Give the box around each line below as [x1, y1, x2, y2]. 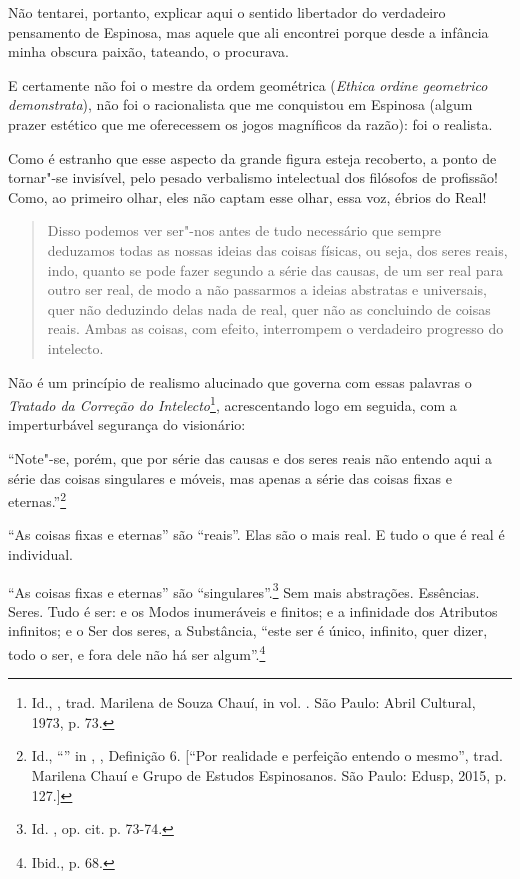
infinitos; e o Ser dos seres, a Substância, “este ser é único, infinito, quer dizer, [8, 620, 488, 641]
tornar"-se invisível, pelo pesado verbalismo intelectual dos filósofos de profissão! [8, 167, 498, 188]
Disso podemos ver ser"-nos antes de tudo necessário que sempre [47, 220, 441, 241]
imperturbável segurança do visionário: [8, 414, 246, 435]
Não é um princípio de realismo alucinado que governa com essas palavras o [8, 371, 472, 392]
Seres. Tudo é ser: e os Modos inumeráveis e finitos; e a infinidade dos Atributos [8, 600, 498, 621]
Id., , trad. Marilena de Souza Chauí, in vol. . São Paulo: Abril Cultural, [31, 692, 476, 713]
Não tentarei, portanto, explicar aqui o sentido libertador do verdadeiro [8, 2, 446, 22]
